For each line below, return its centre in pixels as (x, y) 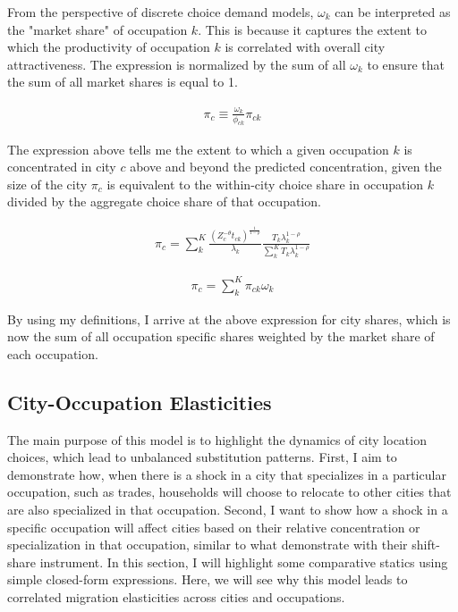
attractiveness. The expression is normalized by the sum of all (177, 64)
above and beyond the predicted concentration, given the (286, 167)
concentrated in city (62, 167)
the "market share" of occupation (98, 29)
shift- (426, 545)
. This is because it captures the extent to (312, 29)
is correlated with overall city (305, 47)
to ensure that (406, 64)
